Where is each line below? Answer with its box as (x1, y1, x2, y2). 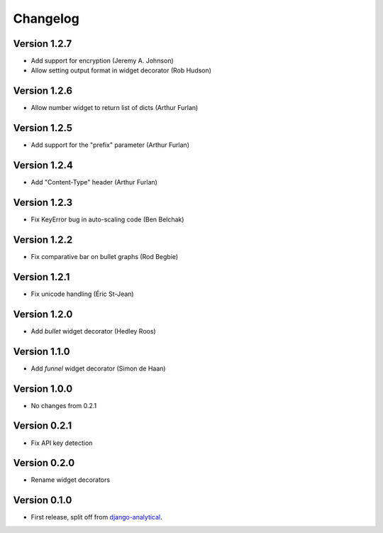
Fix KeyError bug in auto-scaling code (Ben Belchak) (30, 215, 184, 224)
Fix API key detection (30, 439, 93, 447)
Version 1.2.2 (13, 233, 73, 246)
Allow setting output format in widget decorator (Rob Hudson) (30, 66, 212, 75)
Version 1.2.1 (13, 270, 70, 283)
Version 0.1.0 (13, 494, 72, 507)
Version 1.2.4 (13, 160, 74, 172)
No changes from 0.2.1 (30, 401, 97, 410)
